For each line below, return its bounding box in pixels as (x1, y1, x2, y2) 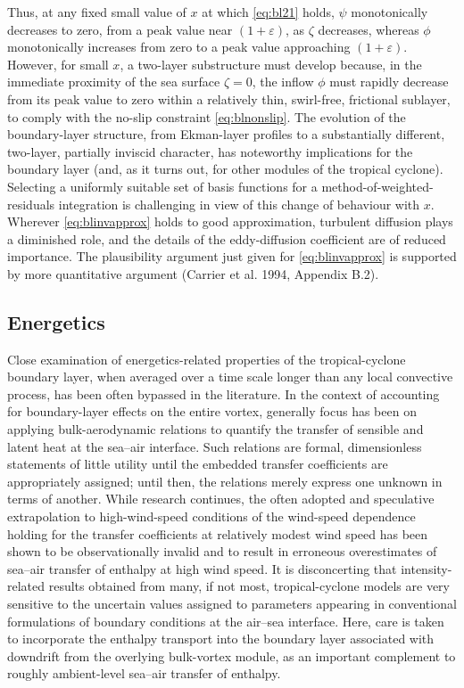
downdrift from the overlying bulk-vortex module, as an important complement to (7, 646, 456, 665)
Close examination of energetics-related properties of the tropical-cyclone (7, 349, 406, 368)
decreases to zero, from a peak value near (7, 20, 233, 38)
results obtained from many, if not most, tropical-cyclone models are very (48, 577, 450, 595)
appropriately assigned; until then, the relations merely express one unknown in (7, 471, 443, 490)
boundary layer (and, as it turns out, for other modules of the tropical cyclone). (7, 160, 443, 178)
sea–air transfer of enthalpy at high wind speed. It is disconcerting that (7, 559, 397, 577)
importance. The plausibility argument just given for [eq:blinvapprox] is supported (7, 247, 457, 266)
